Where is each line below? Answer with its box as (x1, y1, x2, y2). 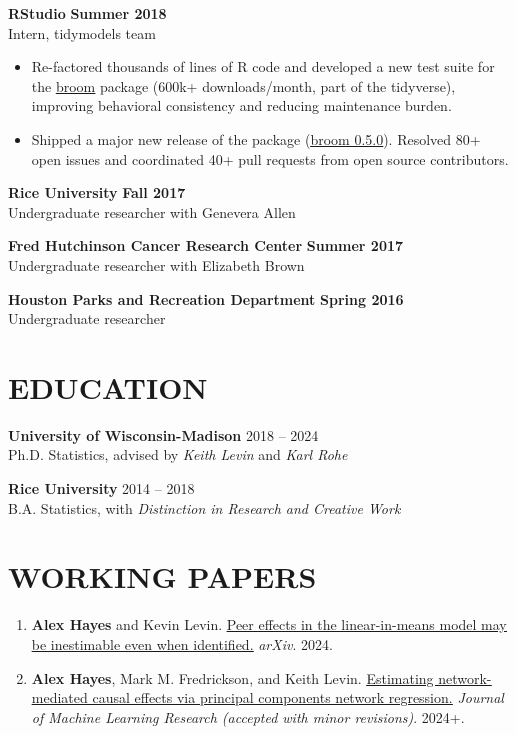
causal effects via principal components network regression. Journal (92, 687, 504, 708)
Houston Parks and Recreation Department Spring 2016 (8, 288, 404, 309)
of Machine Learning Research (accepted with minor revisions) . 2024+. (31, 706, 465, 727)
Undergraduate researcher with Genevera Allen (8, 201, 296, 222)
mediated (31, 687, 88, 708)
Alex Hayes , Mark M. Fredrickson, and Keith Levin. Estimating (31, 667, 434, 688)
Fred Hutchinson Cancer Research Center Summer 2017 (8, 235, 404, 256)
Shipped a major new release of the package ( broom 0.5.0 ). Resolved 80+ (31, 128, 481, 149)
